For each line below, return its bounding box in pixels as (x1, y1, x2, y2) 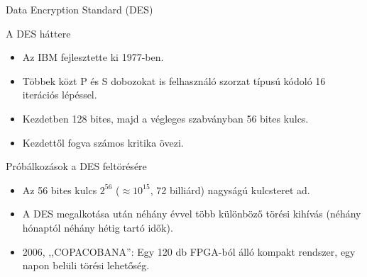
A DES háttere (6, 26, 71, 40)
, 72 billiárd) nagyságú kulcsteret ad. (150, 182, 310, 197)
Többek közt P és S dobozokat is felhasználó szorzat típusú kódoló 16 (22, 73, 326, 88)
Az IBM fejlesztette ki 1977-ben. (22, 50, 164, 64)
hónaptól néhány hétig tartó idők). (22, 220, 173, 234)
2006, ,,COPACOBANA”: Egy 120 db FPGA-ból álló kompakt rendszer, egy (22, 244, 356, 259)
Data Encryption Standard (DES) (6, 2, 153, 16)
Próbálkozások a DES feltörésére (6, 159, 147, 174)
